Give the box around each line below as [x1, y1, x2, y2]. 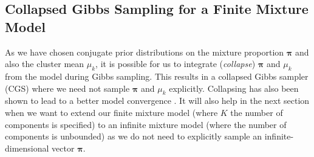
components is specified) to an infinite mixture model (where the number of [5, 118, 287, 130]
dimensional [5, 141, 49, 154]
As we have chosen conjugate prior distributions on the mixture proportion [5, 45, 284, 58]
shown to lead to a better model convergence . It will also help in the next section [5, 94, 310, 107]
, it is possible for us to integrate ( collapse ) [95, 57, 256, 70]
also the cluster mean [5, 57, 84, 70]
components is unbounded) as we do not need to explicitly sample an [5, 130, 262, 143]
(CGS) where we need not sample [5, 82, 130, 94]
